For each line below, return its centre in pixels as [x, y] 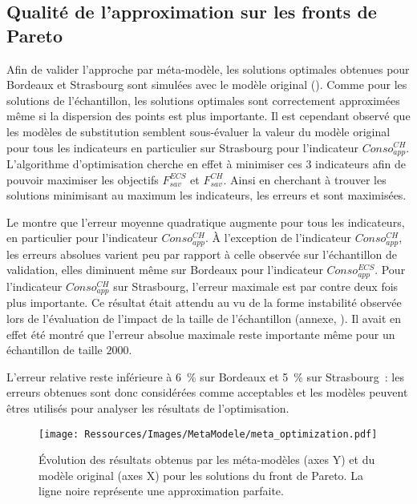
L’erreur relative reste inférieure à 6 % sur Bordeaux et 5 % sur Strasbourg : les [205, 376]
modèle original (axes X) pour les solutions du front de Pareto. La [201, 475]
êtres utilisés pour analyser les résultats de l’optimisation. [148, 407]
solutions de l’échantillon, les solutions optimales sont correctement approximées [203, 100]
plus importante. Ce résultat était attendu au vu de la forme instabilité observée [204, 302]
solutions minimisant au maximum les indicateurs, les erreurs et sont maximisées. [206, 195]
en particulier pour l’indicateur [82, 238]
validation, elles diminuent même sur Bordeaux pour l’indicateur [165, 270]
